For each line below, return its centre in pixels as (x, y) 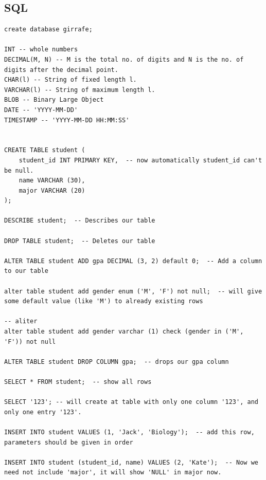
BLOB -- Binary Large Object (54, 100)
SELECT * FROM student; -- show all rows (78, 382)
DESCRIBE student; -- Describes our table (80, 221)
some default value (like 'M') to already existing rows (104, 301)
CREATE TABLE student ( (45, 150)
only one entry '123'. (43, 412)
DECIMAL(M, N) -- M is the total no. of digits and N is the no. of (124, 59)
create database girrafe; (48, 30)
